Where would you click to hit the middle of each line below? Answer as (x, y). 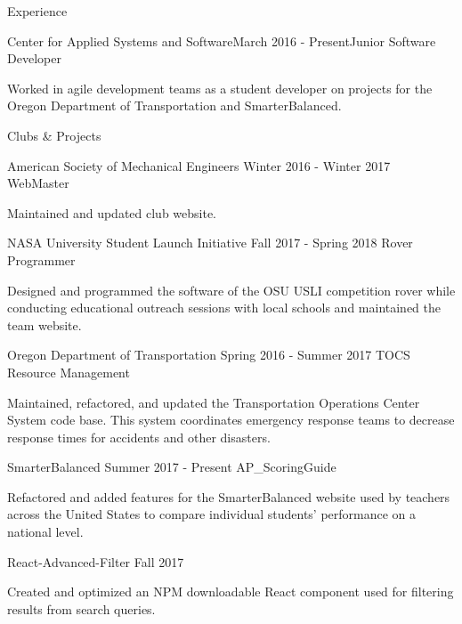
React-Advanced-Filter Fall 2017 (96, 561)
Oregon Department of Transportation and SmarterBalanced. (174, 105)
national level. (45, 532)
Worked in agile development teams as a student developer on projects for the (220, 88)
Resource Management (69, 372)
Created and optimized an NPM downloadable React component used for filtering (231, 592)
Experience (37, 11)
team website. (45, 324)
